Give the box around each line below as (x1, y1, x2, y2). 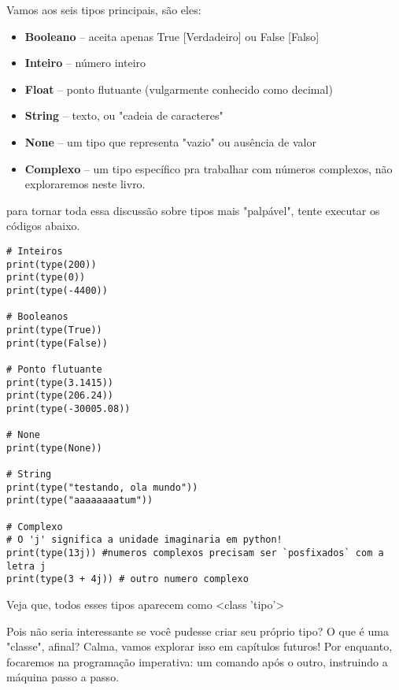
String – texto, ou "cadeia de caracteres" (24, 107, 224, 124)
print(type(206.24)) (6, 390, 114, 402)
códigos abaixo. (6, 217, 80, 234)
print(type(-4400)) (6, 284, 108, 296)
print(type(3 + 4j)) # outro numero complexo (6, 573, 249, 585)
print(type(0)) (6, 272, 86, 284)
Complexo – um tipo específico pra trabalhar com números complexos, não (24, 160, 393, 176)
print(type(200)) (6, 258, 97, 270)
